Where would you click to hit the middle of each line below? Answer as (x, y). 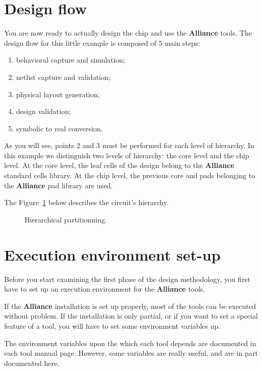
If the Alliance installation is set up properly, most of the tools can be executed (130, 306)
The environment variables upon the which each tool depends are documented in (130, 343)
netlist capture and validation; (63, 77)
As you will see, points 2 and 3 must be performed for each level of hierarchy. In (129, 145)
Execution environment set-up (112, 254)
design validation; (43, 111)
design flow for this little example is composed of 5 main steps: (102, 42)
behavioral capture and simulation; (71, 60)
